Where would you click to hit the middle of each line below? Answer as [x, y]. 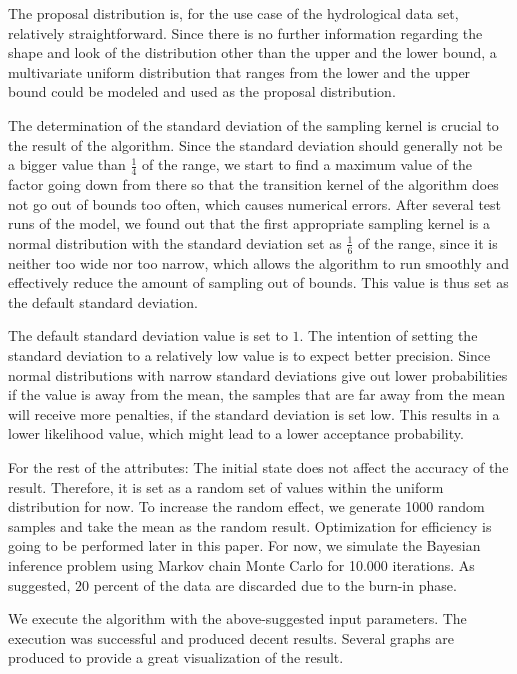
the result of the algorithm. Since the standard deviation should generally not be [255, 144]
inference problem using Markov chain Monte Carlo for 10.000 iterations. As [241, 564]
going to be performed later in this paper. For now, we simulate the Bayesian [244, 545]
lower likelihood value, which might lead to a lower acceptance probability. [236, 433]
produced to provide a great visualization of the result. [176, 657]
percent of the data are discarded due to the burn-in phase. [275, 584]
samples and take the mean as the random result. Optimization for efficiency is [250, 525]
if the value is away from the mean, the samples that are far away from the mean [256, 394]
